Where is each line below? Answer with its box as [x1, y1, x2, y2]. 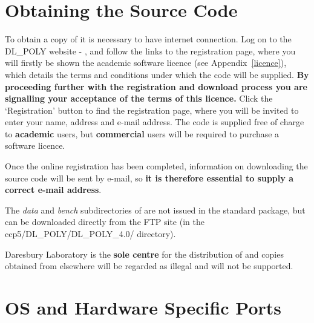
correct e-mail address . [5, 183, 102, 196]
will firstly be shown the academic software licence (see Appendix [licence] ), [5, 56, 287, 69]
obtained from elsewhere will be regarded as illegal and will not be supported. [5, 259, 293, 272]
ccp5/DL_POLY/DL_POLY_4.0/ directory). [5, 227, 176, 240]
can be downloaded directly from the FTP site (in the [5, 215, 204, 228]
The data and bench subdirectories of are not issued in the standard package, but [5, 203, 306, 216]
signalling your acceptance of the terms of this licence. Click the [5, 92, 273, 105]
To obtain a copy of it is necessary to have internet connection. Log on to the [5, 33, 292, 45]
